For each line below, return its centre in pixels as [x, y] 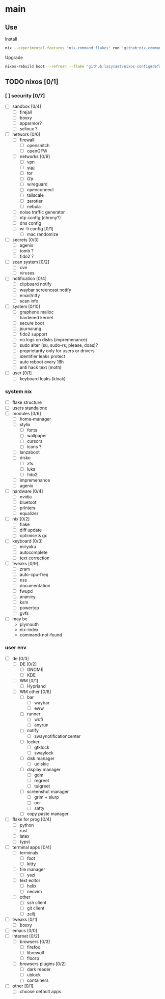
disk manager [41, 758]
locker [33, 742]
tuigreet [42, 786]
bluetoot [28, 502]
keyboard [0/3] [27, 541]
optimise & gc [33, 536]
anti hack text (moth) [41, 367]
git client [36, 908]
